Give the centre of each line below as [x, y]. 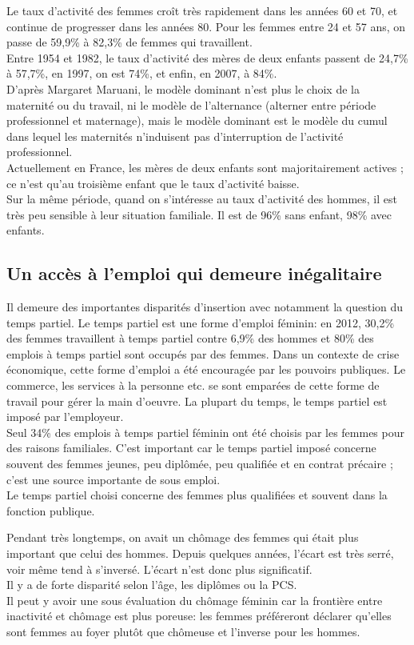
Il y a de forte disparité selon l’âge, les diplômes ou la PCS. [152, 585]
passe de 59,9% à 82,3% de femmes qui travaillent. [129, 42]
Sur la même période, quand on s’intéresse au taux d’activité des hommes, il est [202, 199]
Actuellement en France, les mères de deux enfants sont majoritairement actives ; [205, 167]
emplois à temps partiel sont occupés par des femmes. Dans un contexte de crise [203, 353]
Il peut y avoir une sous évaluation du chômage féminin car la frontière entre [195, 600]
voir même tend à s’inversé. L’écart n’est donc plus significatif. [159, 569]
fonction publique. [51, 510]
